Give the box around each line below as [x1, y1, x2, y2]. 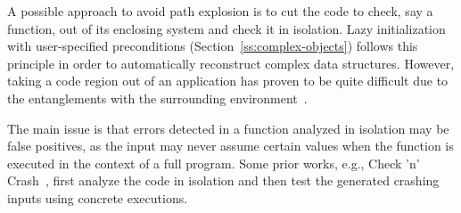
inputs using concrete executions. [7, 188, 188, 207]
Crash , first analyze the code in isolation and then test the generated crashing [7, 171, 440, 190]
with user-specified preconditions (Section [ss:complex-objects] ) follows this [7, 37, 418, 55]
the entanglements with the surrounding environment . [7, 88, 308, 107]
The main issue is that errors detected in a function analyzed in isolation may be [7, 119, 449, 137]
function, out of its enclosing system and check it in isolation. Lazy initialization [7, 19, 446, 37]
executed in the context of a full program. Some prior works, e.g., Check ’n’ [7, 153, 420, 172]
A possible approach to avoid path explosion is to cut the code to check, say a [7, 2, 433, 20]
